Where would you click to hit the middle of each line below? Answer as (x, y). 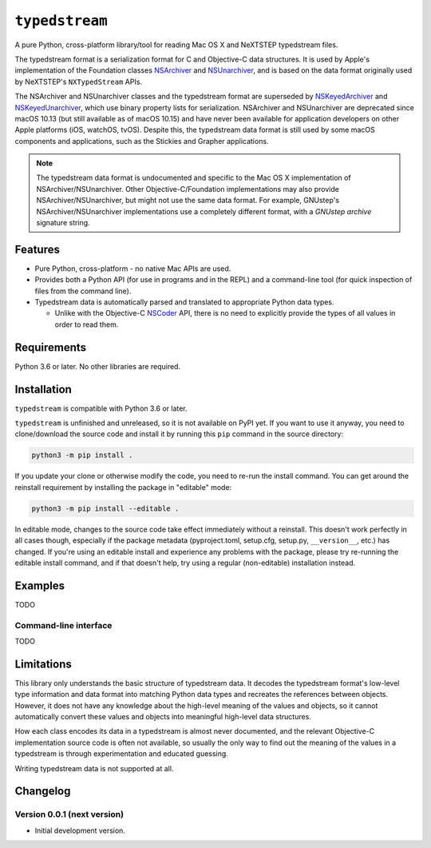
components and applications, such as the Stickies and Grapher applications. (142, 141)
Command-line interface (63, 625)
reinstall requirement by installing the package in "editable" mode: (123, 487)
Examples (40, 585)
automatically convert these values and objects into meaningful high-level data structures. (163, 717)
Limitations (43, 664)
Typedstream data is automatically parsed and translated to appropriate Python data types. (184, 302)
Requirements (51, 347)
